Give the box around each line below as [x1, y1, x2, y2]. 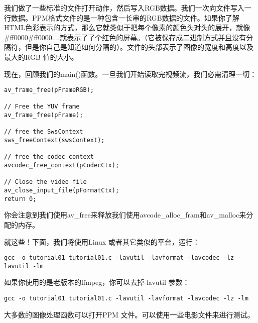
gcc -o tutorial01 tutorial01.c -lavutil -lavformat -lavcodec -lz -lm [4, 295, 248, 302]
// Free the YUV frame [4, 103, 80, 111]
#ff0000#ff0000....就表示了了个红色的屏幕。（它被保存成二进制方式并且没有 [4, 32, 246, 42]
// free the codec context [4, 153, 94, 161]
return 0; [4, 195, 37, 202]
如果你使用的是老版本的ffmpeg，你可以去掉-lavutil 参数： [4, 277, 190, 287]
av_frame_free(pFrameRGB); [4, 86, 94, 94]
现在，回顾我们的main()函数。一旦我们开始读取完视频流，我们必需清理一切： [4, 68, 257, 79]
